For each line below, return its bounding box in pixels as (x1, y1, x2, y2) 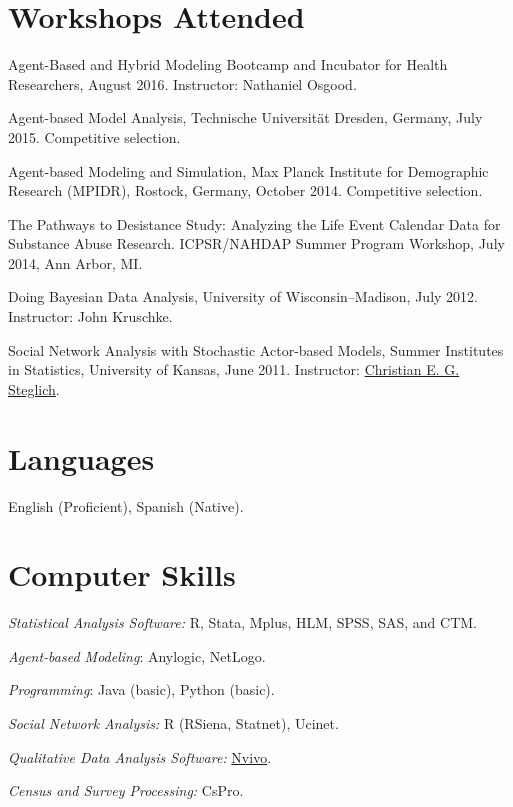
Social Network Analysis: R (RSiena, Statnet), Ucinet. (8, 713, 339, 734)
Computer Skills (8, 554, 236, 595)
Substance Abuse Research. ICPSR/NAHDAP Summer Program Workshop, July (8, 233, 505, 254)
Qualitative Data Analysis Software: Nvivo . (8, 746, 272, 767)
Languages (8, 437, 155, 478)
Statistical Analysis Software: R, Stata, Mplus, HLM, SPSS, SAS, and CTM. (8, 612, 477, 633)
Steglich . (8, 378, 60, 399)
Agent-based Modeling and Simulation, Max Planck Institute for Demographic (8, 160, 489, 181)
